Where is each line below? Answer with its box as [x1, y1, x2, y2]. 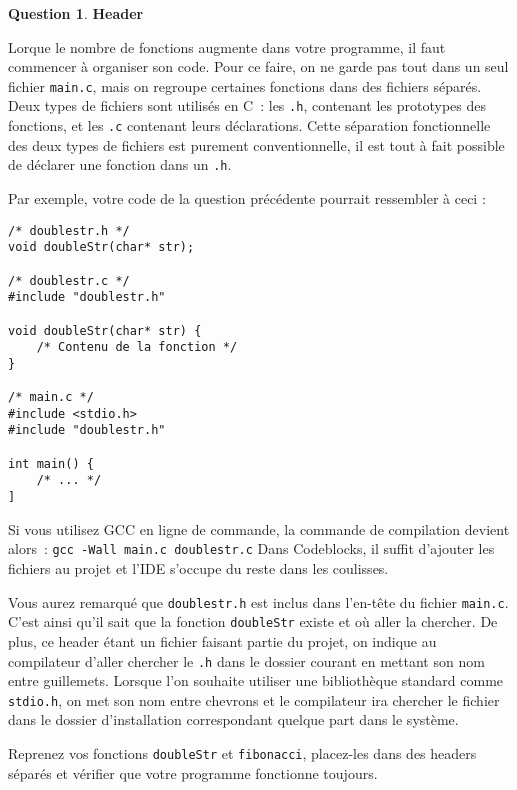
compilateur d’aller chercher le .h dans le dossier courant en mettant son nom [8, 650, 485, 671]
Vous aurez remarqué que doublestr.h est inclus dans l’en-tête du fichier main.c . [8, 591, 509, 612]
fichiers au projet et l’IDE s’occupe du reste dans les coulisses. [8, 558, 389, 578]
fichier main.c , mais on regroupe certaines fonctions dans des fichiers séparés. [8, 75, 482, 96]
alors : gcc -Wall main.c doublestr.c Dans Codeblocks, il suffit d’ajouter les [8, 538, 495, 559]
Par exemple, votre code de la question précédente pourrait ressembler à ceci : [8, 188, 486, 208]
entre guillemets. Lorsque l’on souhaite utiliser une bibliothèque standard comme [8, 670, 504, 691]
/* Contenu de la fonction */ [36, 340, 238, 355]
